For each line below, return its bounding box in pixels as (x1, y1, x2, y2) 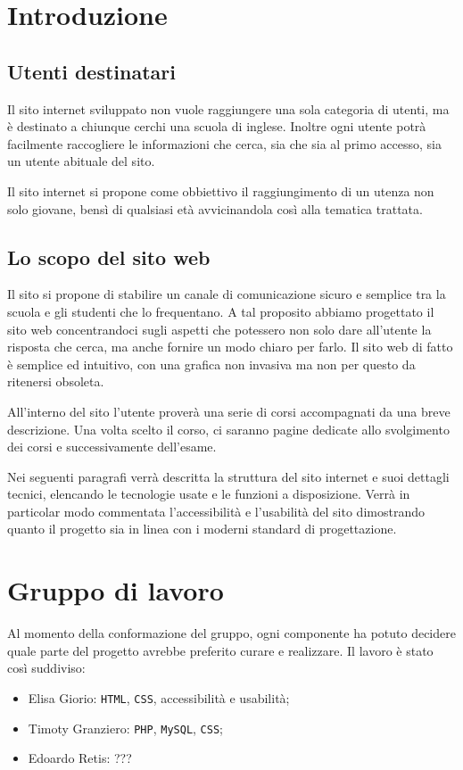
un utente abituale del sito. (7, 152, 155, 170)
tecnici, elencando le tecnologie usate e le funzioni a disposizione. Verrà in (7, 484, 410, 503)
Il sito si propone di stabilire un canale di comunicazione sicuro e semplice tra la (7, 285, 446, 303)
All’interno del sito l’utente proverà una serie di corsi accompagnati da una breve (7, 402, 451, 420)
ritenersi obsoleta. (7, 372, 104, 391)
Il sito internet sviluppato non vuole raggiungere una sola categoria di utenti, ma (7, 99, 450, 118)
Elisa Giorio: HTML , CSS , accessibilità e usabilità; (28, 688, 290, 707)
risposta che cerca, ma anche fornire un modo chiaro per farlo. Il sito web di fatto (7, 337, 453, 356)
